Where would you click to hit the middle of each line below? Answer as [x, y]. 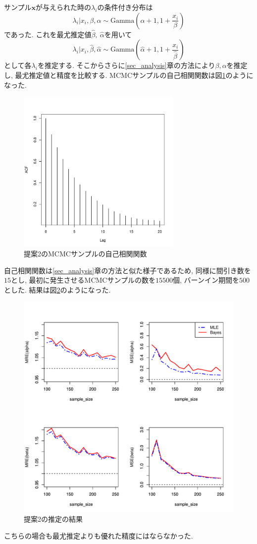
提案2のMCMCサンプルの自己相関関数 [85, 254]
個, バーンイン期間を [206, 280]
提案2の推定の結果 [53, 519]
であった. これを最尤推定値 [48, 34]
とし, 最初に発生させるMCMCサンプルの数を [83, 280]
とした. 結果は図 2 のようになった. [57, 289]
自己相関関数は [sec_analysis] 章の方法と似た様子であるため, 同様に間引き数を [128, 270]
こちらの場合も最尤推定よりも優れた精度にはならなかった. [99, 535]
